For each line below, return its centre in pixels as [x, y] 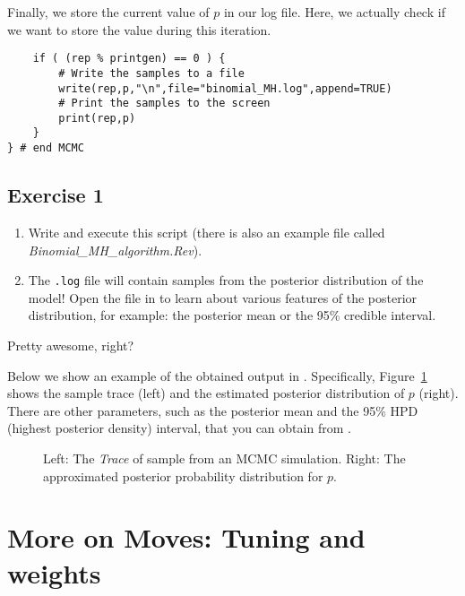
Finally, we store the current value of [108, 12]
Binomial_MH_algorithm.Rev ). [115, 250]
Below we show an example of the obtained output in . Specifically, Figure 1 [217, 375]
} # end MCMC [46, 148]
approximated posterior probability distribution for [183, 475]
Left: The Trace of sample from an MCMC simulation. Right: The [224, 458]
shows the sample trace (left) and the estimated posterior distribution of [206, 393]
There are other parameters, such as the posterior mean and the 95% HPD [213, 410]
